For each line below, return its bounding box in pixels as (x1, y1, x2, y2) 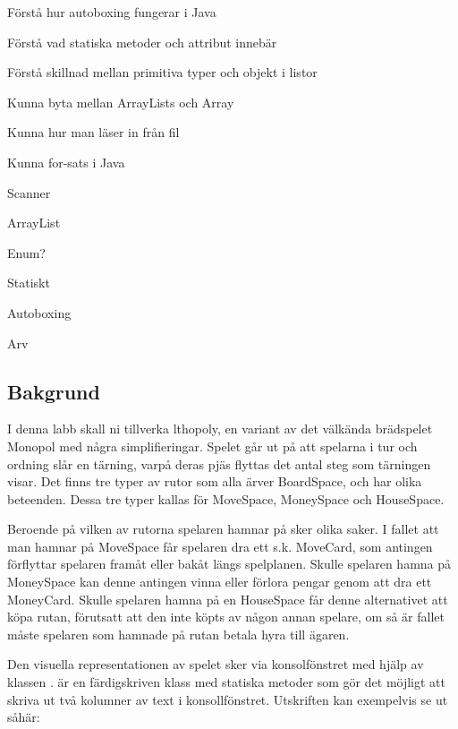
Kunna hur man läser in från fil (7, 123, 180, 142)
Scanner (7, 183, 51, 202)
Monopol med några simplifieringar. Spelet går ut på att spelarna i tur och (7, 436, 418, 455)
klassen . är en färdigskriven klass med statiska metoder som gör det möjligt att (7, 673, 445, 691)
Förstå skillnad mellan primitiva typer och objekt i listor (7, 63, 318, 81)
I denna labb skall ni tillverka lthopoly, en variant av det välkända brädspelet (7, 419, 433, 438)
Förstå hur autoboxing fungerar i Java (7, 3, 216, 21)
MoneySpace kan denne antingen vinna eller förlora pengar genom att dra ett (7, 572, 432, 591)
